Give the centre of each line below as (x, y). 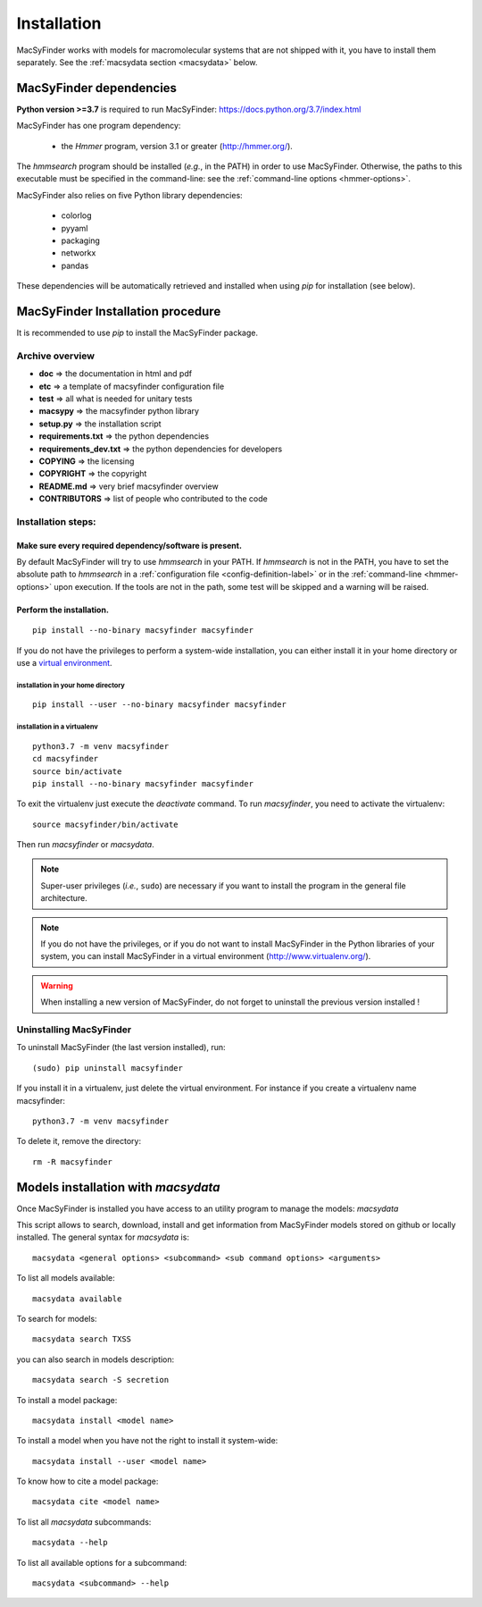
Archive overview (56, 356)
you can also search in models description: (96, 1359)
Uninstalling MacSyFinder (74, 1030)
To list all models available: (66, 1278)
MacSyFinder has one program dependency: (99, 126)
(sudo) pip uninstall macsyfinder (108, 1068)
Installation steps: (57, 521)
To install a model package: (67, 1400)
